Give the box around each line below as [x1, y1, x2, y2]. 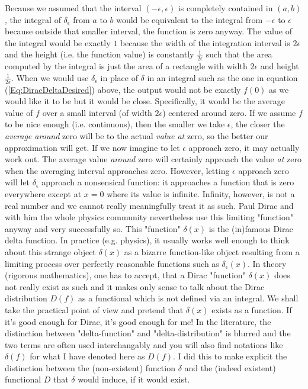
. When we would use [11, 71, 89, 83]
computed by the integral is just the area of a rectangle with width [5, 60, 248, 72]
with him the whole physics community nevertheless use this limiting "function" [5, 211, 293, 223]
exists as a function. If [211, 303, 292, 316]
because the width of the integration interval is [120, 36, 290, 49]
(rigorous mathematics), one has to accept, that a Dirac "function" [5, 269, 246, 281]
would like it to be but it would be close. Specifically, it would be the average [5, 95, 285, 107]
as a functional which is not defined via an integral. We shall [78, 292, 299, 304]
